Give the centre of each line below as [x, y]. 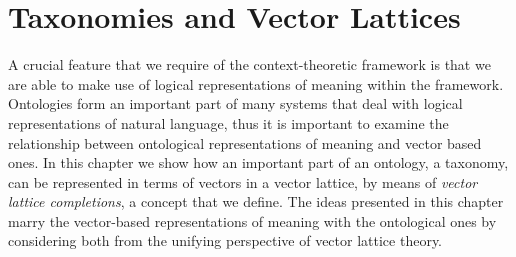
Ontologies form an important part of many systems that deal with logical [235, 103]
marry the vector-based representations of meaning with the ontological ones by [252, 220]
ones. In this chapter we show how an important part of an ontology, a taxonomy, [258, 162]
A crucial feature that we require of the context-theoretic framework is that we [249, 64]
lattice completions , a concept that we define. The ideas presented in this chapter [256, 201]
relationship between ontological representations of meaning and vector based [245, 142]
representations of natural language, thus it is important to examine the [228, 122]
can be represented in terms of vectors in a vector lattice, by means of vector [243, 181]
